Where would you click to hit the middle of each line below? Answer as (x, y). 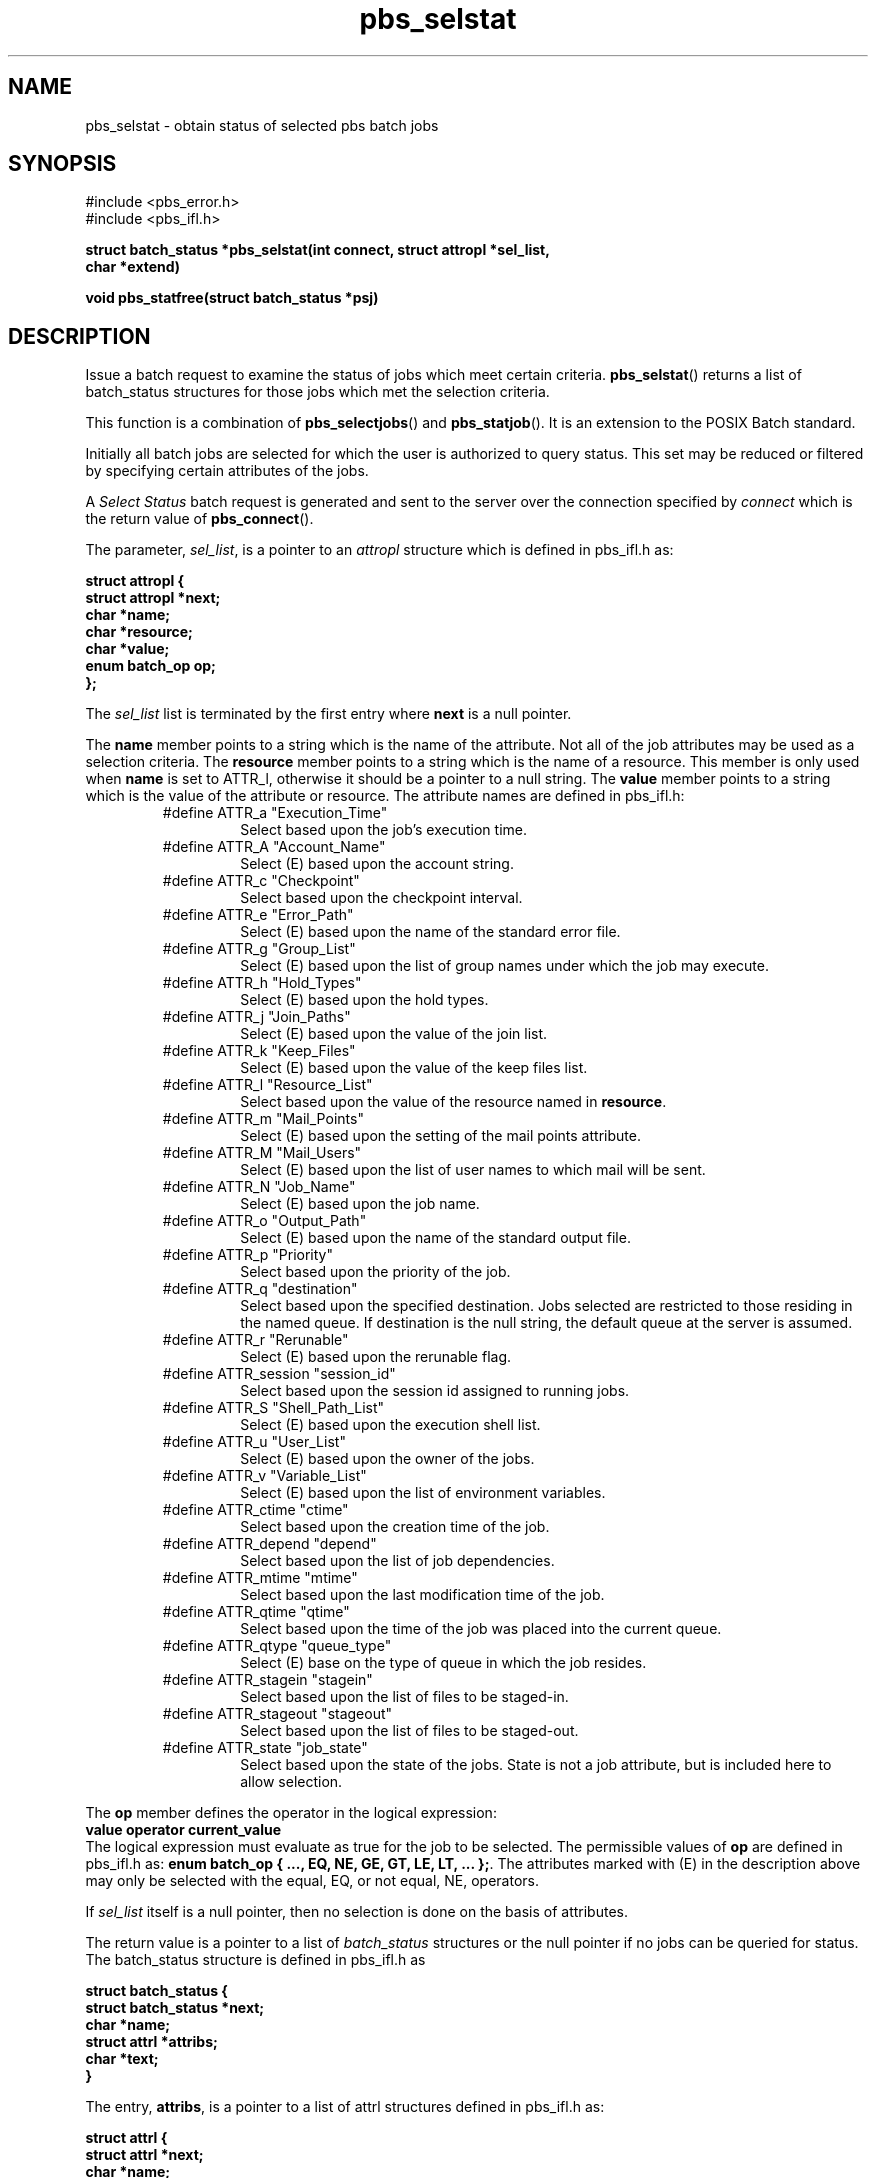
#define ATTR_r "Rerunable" (255, 1340)
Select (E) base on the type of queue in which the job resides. (443, 1663)
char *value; (127, 649)
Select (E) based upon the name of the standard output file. (435, 1238)
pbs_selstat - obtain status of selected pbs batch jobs (262, 125)
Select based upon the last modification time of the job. (422, 1595)
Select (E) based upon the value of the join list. (394, 1034)
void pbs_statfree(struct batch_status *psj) (232, 298)
